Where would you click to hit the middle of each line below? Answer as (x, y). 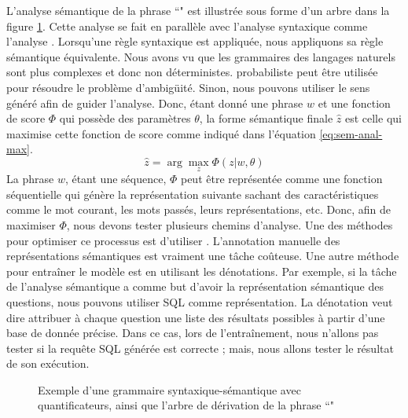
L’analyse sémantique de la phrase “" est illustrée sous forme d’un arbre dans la (198, 10)
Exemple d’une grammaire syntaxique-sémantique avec (169, 389)
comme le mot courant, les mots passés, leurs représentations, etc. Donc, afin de (198, 209)
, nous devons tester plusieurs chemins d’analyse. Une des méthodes (230, 224)
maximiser (31, 224)
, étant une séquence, (116, 179)
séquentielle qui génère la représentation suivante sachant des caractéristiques (193, 194)
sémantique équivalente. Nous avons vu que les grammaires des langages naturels (201, 56)
